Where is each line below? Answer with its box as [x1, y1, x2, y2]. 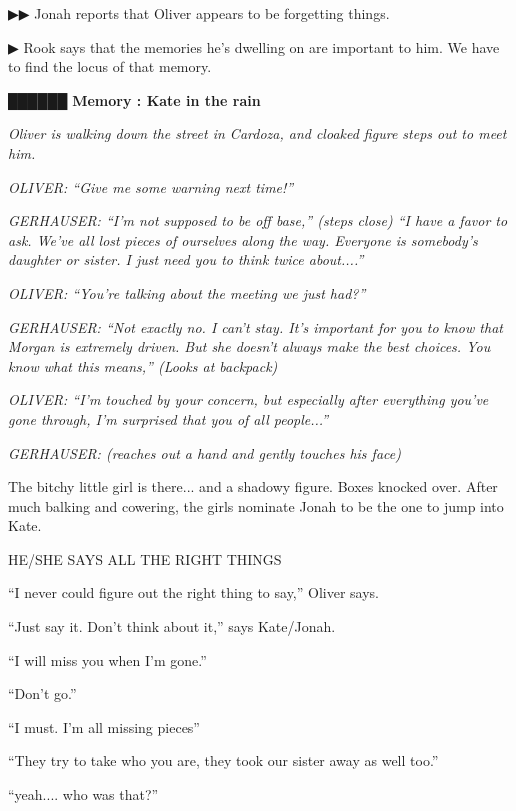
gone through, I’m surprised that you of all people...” [8, 408, 329, 429]
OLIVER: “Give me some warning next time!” [8, 176, 294, 197]
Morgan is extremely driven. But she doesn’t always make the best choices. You [8, 336, 491, 357]
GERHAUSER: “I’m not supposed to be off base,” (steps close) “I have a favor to [8, 210, 508, 231]
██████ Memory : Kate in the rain [8, 89, 261, 110]
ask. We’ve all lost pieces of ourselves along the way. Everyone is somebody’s [8, 229, 478, 250]
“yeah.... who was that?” [8, 784, 159, 805]
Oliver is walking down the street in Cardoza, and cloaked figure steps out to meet [8, 123, 507, 144]
